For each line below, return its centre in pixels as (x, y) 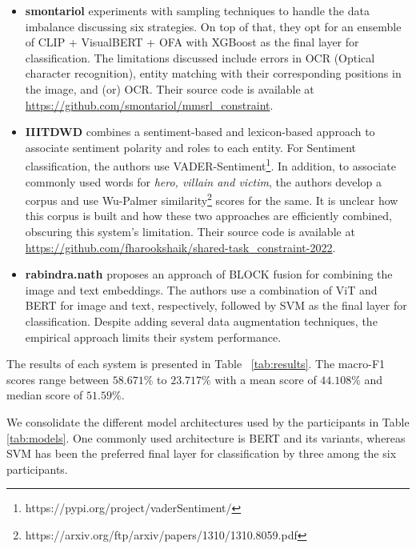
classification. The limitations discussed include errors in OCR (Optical (200, 57)
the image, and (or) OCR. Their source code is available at (170, 88)
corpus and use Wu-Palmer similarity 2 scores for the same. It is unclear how (212, 199)
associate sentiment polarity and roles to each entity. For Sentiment (191, 147)
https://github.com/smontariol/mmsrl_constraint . (149, 104)
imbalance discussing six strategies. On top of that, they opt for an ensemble (213, 26)
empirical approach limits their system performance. (153, 337)
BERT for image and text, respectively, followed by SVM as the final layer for (216, 305)
